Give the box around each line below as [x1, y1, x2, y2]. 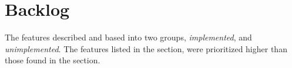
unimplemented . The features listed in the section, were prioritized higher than [5, 42, 287, 55]
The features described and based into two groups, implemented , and [5, 31, 252, 43]
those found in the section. [5, 54, 100, 66]
